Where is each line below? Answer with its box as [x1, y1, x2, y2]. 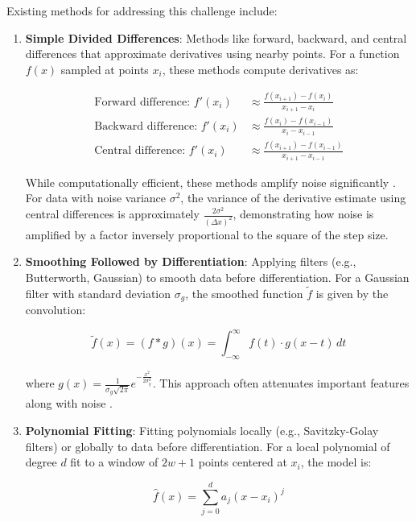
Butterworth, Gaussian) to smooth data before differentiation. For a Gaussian [25, 269, 410, 286]
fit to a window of [70, 454, 159, 470]
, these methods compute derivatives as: [162, 60, 359, 77]
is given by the [315, 284, 389, 301]
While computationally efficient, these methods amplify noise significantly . [25, 173, 396, 190]
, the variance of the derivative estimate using [180, 189, 406, 206]
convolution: [25, 301, 86, 318]
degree [25, 454, 57, 470]
